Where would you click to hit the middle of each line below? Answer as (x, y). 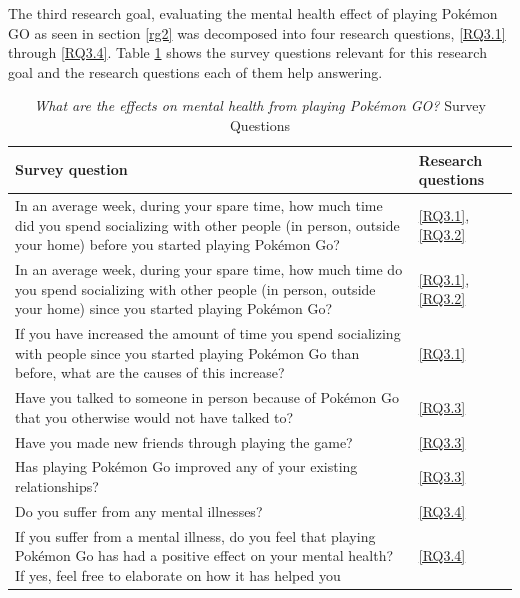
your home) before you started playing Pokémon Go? (177, 244)
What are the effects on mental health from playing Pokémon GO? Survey (260, 105)
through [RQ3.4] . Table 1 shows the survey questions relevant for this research (247, 52)
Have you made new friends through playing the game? (184, 441)
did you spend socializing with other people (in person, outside (207, 224)
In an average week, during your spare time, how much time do (209, 269)
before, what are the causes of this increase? (150, 372)
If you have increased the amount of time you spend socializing (208, 333)
